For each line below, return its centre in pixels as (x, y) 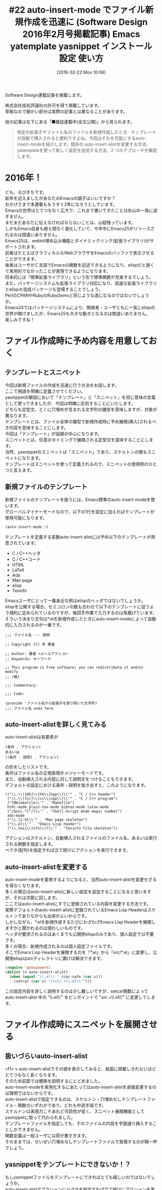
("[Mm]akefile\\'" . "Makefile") (41, 803)
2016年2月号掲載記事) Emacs (81, 34)
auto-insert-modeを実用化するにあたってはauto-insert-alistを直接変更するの (81, 1087)
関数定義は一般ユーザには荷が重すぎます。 (47, 1135)
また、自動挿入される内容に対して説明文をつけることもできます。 (70, 779)
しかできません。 (26, 1129)
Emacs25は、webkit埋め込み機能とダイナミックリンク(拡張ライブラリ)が (77, 240)
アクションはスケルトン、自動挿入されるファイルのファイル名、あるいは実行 (81, 838)
